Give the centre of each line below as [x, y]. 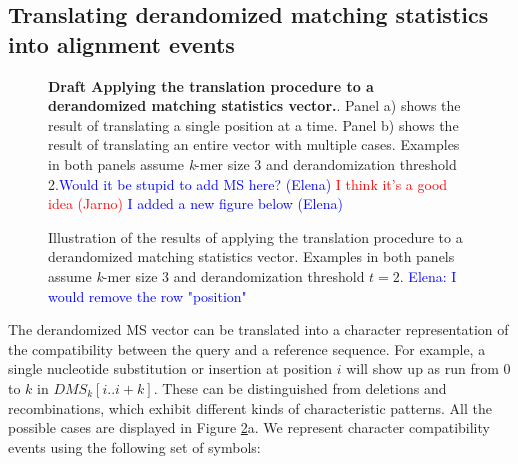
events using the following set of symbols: [134, 446]
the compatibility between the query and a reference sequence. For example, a [247, 348]
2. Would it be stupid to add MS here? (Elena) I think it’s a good [248, 183]
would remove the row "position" [147, 295]
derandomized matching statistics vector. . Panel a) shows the [254, 105]
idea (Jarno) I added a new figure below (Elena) [195, 203]
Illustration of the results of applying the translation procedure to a [255, 236]
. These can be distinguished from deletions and [300, 387]
